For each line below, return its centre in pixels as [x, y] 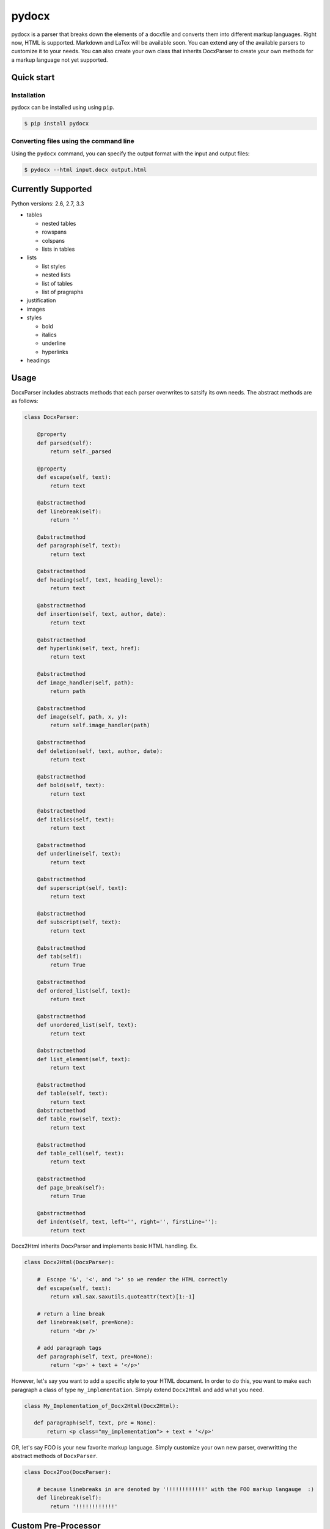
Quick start [33, 77]
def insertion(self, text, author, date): [101, 614]
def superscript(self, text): [82, 888]
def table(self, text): [72, 1094]
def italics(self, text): [76, 819]
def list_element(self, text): [84, 1059]
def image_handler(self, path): [86, 683]
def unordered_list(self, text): [87, 1025]
